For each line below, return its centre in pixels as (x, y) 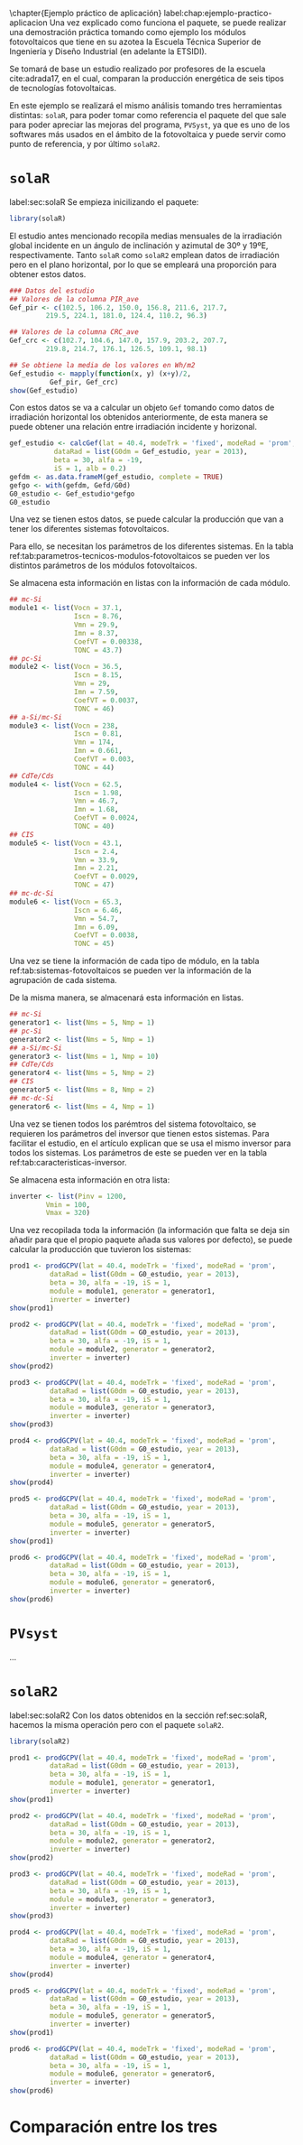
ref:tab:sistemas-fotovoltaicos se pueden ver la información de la (131, 970)
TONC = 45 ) (94, 944)
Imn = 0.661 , (98, 751)
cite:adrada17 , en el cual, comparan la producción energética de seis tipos (147, 79)
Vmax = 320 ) (68, 1213)
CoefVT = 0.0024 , (106, 818)
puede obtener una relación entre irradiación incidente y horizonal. (133, 427)
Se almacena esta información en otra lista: (90, 1179)
